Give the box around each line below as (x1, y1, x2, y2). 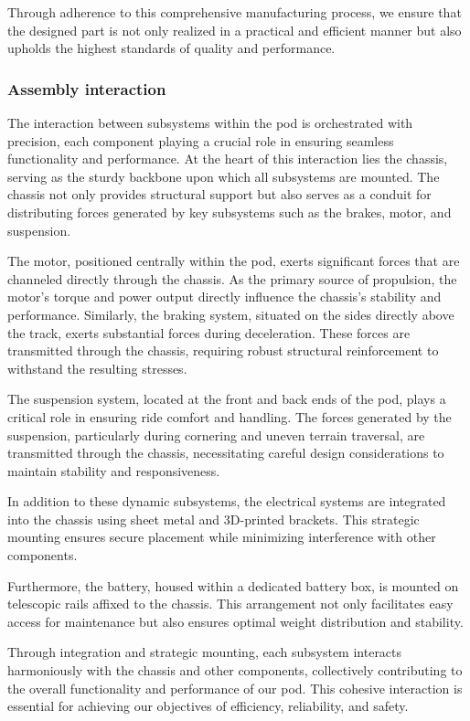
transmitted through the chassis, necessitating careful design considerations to (7, 443, 444, 462)
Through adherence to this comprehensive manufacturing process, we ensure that (7, 3, 462, 21)
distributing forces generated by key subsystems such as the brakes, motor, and (7, 202, 452, 221)
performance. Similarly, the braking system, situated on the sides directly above (7, 304, 454, 323)
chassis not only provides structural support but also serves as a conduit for (7, 185, 432, 204)
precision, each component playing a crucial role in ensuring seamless (7, 131, 394, 150)
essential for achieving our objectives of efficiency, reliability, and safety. (7, 696, 409, 716)
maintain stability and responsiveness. (7, 461, 220, 480)
